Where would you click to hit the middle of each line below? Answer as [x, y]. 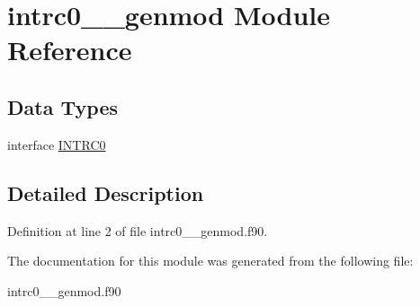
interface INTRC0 [57, 144]
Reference [70, 50]
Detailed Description [106, 192]
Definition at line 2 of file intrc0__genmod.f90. [138, 230]
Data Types [63, 106]
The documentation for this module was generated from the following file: [210, 261]
